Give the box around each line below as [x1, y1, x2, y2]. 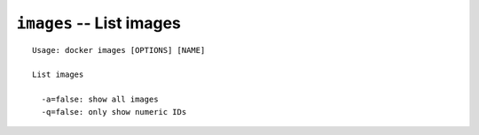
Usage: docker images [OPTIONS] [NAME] [32, 45, 206, 55]
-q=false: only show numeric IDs [41, 107, 187, 116]
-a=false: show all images [41, 94, 159, 105]
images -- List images [16, 13, 182, 33]
